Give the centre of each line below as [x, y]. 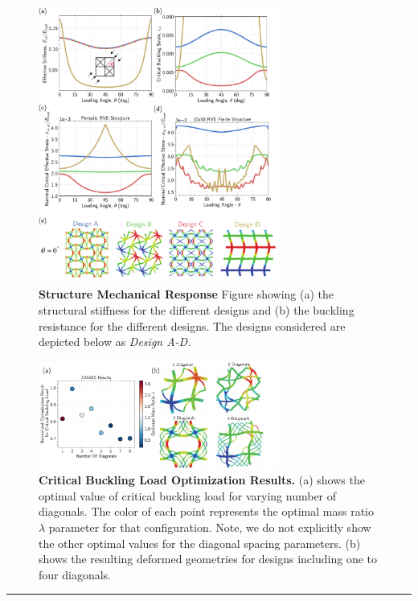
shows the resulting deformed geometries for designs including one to [208, 559]
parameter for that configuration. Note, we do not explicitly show [210, 527]
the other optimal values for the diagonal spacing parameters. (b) [200, 543]
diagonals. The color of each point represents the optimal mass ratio [207, 511]
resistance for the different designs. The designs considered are [192, 325]
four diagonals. [75, 574]
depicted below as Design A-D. [115, 342]
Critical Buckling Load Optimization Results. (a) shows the [202, 480]
